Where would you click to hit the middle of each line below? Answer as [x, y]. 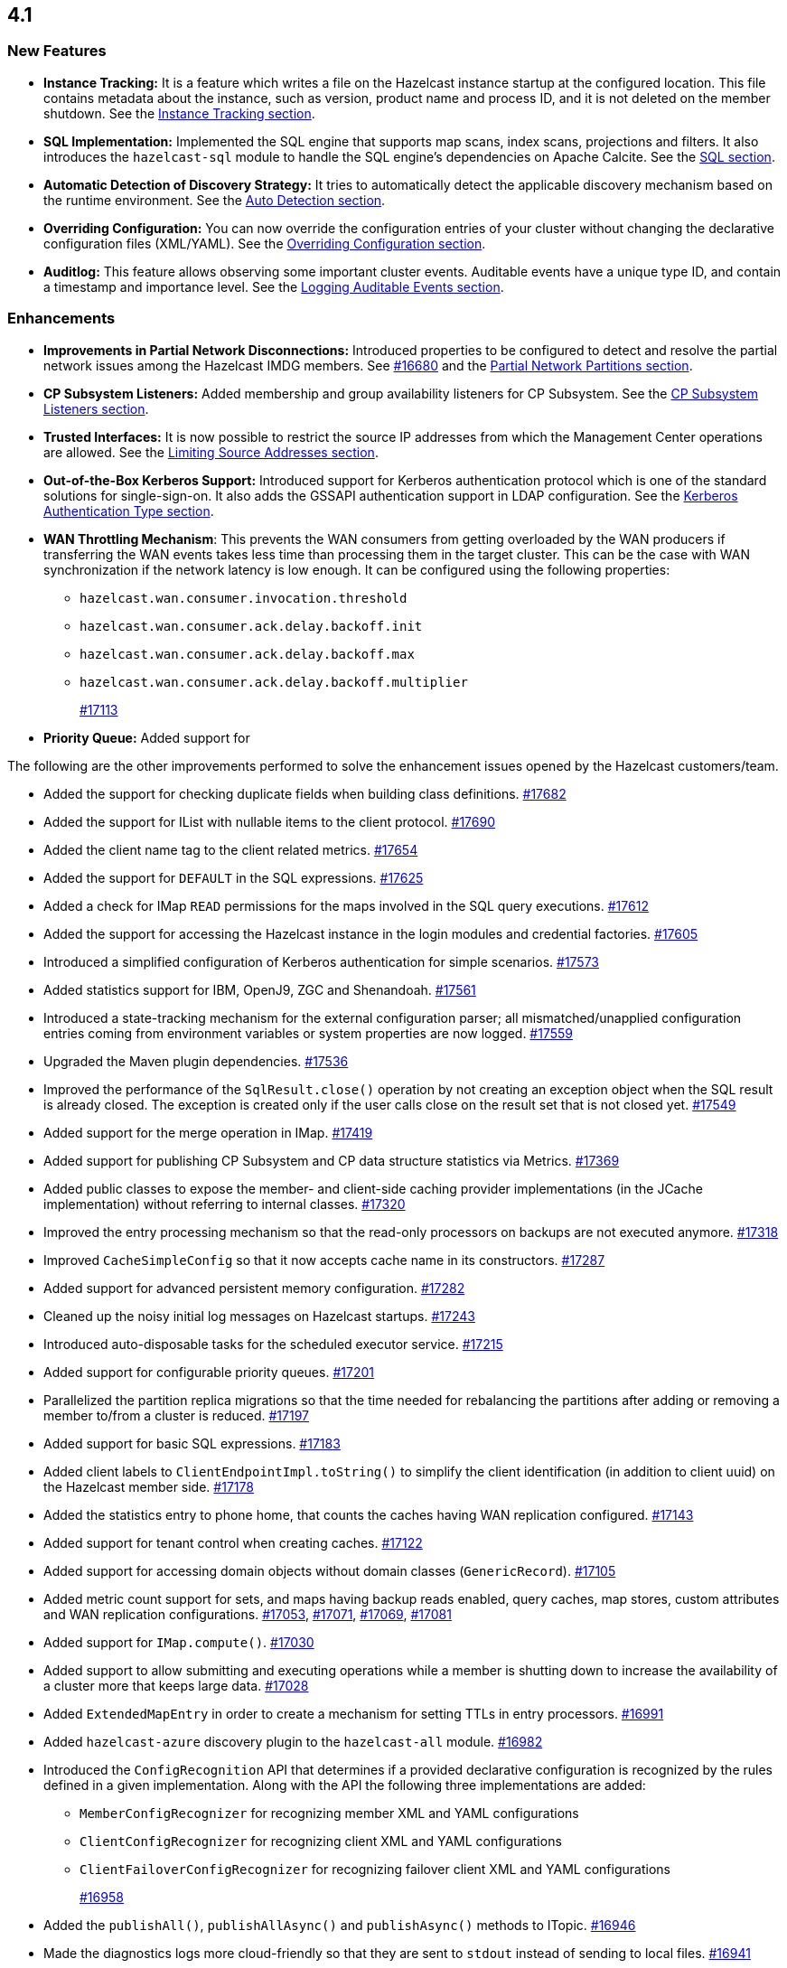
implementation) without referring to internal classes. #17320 [225, 1204]
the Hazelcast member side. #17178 [149, 1486]
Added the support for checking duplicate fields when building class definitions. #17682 [305, 793]
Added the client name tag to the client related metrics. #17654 [231, 849]
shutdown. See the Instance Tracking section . [179, 113]
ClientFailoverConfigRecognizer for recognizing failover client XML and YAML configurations [375, 1869]
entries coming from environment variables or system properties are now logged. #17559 [308, 1033]
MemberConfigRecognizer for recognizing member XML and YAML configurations [329, 1813]
